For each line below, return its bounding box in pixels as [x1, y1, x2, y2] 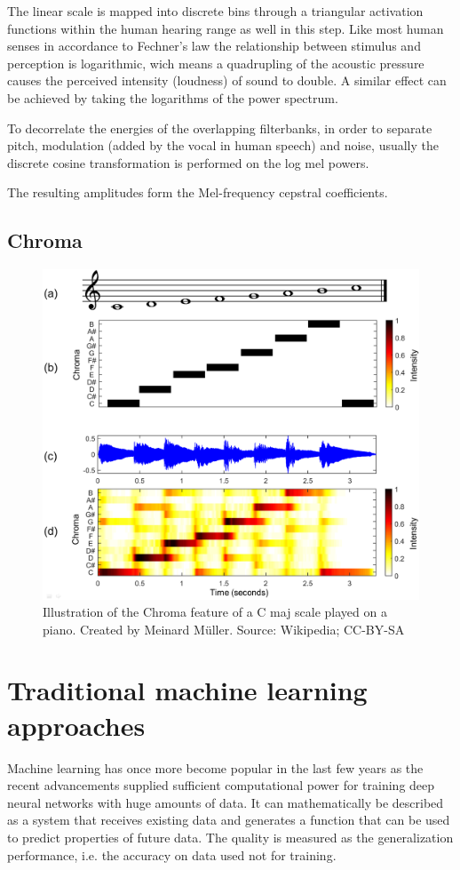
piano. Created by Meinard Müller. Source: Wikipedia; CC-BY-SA [43, 619, 405, 638]
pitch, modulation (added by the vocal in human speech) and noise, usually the [7, 136, 439, 155]
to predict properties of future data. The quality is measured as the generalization [7, 827, 454, 846]
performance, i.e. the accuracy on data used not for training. [7, 845, 337, 864]
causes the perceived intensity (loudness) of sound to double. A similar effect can [7, 71, 447, 90]
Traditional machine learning [7, 672, 368, 708]
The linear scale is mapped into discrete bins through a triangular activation [7, 2, 424, 20]
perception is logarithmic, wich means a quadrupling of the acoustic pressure [7, 53, 424, 72]
